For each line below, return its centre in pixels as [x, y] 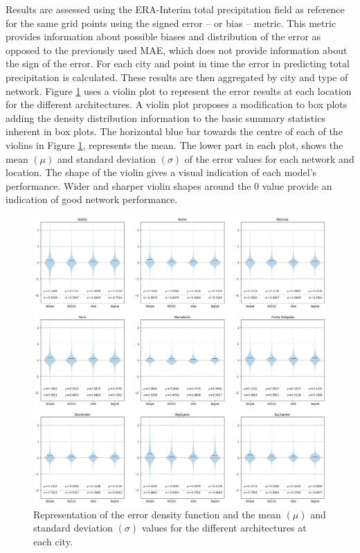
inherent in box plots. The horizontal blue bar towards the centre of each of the [174, 131]
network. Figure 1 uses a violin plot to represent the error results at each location [179, 90]
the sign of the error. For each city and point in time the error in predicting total [178, 63]
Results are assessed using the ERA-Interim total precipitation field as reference [175, 9]
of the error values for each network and [269, 158]
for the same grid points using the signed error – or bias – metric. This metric [171, 23]
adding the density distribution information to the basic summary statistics [165, 117]
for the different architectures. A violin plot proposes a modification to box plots [177, 104]
